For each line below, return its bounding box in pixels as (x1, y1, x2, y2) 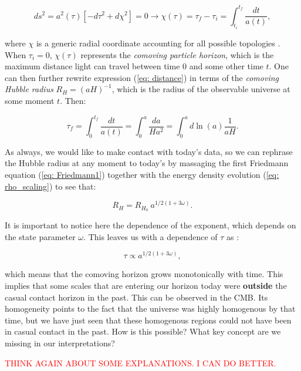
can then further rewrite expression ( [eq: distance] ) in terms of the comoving (5, 71, 279, 83)
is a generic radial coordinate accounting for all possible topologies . (36, 36, 280, 49)
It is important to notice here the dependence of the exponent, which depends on (5, 219, 296, 231)
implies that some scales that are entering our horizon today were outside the (5, 279, 287, 291)
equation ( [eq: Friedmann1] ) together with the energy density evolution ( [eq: (5, 168, 279, 180)
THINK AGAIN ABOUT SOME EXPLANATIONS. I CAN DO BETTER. (5, 356, 276, 369)
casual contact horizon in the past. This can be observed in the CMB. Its (5, 291, 268, 303)
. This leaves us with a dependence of (83, 230, 218, 242)
